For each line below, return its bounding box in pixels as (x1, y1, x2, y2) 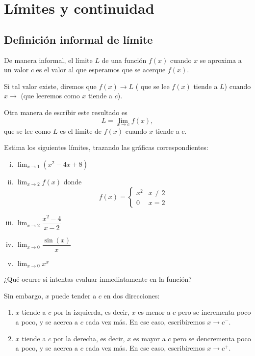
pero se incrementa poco (178, 307, 251, 317)
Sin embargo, (4, 290, 43, 300)
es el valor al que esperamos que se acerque (36, 64, 166, 75)
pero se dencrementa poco (173, 333, 251, 343)
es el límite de (60, 125, 102, 136)
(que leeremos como (21, 90, 80, 101)
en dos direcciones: (103, 290, 160, 300)
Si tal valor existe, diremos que (4, 81, 97, 91)
